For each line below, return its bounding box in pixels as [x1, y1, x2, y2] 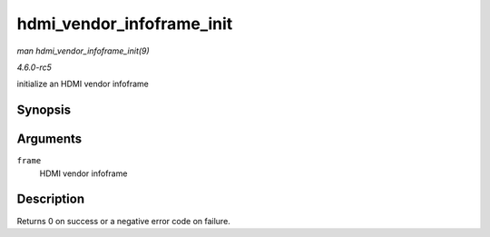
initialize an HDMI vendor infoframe [16, 78, 149, 90]
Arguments [16, 132, 83, 147]
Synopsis [16, 103, 72, 118]
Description [16, 192, 85, 207]
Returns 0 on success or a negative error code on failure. [16, 215, 230, 226]
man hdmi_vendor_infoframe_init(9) [16, 45, 150, 56]
